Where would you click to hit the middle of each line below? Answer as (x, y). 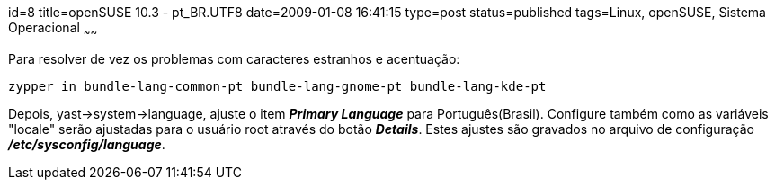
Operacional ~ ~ (53, 29)
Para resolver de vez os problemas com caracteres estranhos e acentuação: (234, 58)
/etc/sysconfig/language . (87, 144)
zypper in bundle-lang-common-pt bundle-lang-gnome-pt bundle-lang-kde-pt (277, 86)
